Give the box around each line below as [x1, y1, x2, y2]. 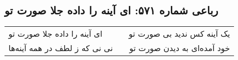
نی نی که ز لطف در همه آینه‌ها [9, 42, 113, 54]
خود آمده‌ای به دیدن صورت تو [129, 42, 230, 54]
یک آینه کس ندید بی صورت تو [129, 28, 230, 40]
